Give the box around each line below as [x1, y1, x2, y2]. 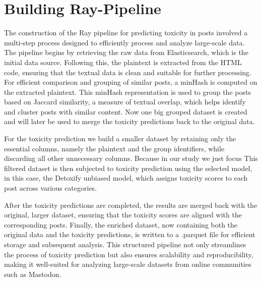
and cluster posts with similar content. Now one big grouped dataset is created [4, 106, 247, 117]
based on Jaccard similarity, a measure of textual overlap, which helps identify [4, 96, 246, 107]
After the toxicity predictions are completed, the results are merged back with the [4, 199, 257, 210]
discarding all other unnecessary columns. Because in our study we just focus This [4, 153, 258, 163]
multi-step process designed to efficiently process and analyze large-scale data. [4, 37, 245, 47]
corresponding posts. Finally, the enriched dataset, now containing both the [4, 219, 238, 230]
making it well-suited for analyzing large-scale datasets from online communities [4, 259, 251, 269]
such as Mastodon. [4, 268, 61, 279]
